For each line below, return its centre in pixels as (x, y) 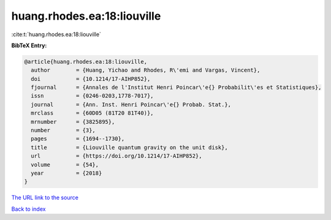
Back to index (29, 209)
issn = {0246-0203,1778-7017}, (92, 96)
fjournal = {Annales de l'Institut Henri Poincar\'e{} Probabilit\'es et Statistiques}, (176, 88)
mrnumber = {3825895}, (73, 122)
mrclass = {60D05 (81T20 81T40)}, (92, 113)
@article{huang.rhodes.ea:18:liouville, (86, 62)
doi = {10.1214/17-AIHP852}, (91, 79)
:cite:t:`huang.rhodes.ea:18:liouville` (56, 34)
